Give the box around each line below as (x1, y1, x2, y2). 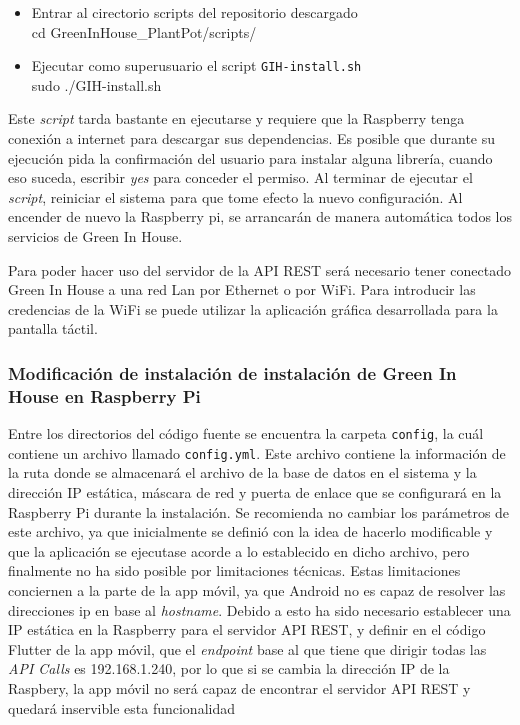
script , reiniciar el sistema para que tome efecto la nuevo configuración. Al (8, 186, 463, 207)
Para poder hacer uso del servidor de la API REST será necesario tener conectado (8, 259, 512, 280)
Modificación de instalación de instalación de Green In (8, 360, 457, 385)
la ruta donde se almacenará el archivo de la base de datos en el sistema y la (8, 462, 477, 483)
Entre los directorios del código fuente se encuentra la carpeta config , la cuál (8, 423, 484, 444)
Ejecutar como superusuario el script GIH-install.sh (31, 55, 362, 76)
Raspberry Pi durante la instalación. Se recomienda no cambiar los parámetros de (8, 501, 510, 522)
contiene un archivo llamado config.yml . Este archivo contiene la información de (8, 442, 506, 463)
